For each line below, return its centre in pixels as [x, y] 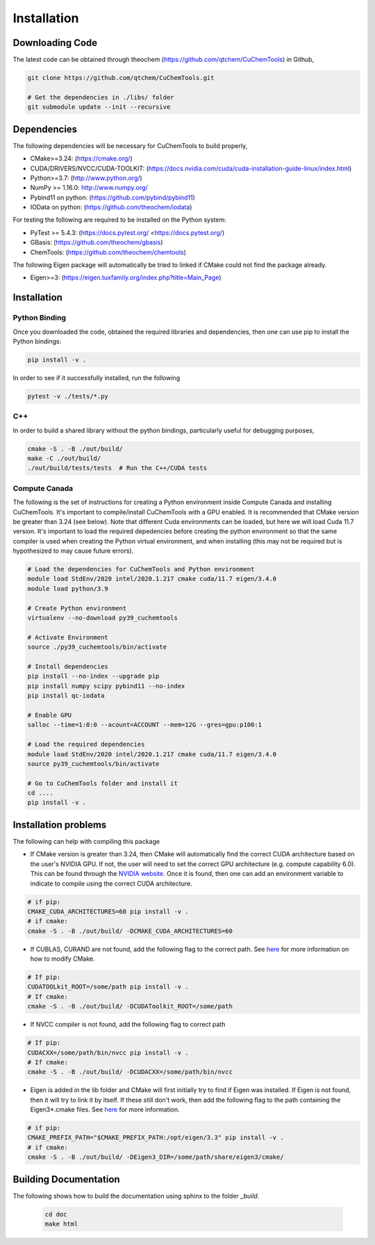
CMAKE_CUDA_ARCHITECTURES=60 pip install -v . [108, 911]
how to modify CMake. [62, 959]
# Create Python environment [77, 608]
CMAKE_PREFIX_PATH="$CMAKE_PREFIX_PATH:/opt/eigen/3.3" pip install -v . [156, 1138]
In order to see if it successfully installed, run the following [97, 377]
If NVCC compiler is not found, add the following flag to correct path [128, 1025]
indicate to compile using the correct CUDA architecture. [111, 884]
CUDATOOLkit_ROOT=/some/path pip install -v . [108, 987]
